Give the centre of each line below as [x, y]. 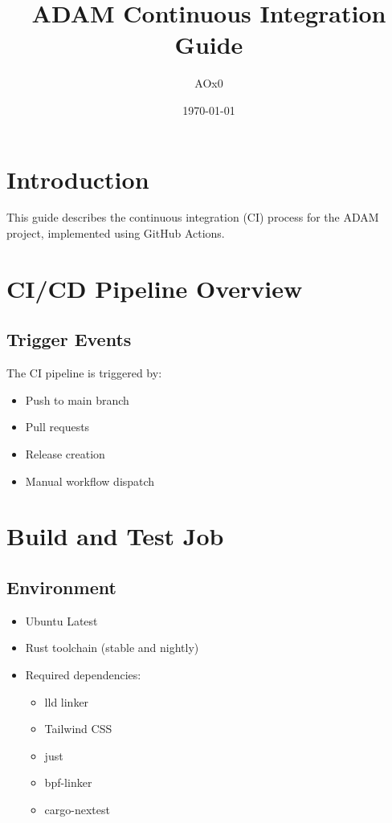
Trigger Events [69, 339]
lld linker [67, 701]
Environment [61, 587]
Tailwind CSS [78, 729]
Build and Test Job [115, 536]
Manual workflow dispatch [90, 481]
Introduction [78, 179]
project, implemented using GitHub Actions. [116, 233]
